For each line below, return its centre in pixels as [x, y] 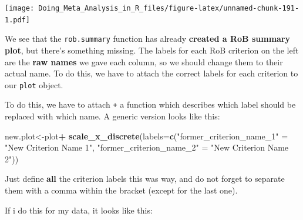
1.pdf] [17, 20]
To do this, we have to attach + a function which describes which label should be [150, 104]
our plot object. [34, 84]
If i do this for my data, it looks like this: [79, 210]
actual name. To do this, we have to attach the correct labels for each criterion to [151, 73]
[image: [20, 8]
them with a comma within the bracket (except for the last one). [121, 190]
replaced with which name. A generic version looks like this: [112, 116]
